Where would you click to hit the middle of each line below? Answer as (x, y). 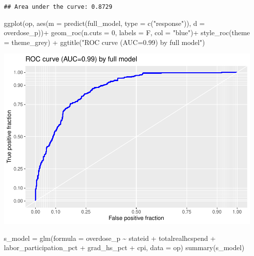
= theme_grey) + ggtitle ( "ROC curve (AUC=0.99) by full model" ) (105, 42)
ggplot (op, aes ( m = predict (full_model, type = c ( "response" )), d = (105, 23)
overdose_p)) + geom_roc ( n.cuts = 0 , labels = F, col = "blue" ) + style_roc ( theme (127, 32)
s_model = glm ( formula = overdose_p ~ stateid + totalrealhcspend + (110, 238)
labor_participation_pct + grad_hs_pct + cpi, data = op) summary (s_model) (124, 247)
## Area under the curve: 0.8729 (58, 7)
